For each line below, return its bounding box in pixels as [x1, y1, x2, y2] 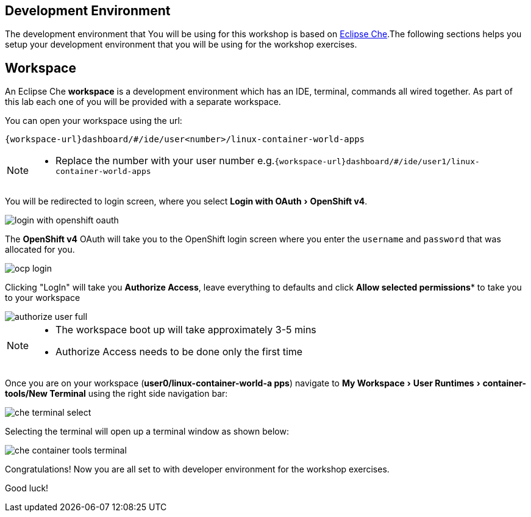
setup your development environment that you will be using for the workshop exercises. [5, 39, 357, 50]
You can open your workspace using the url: [5, 115, 182, 126]
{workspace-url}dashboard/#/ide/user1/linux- [274, 157, 480, 167]
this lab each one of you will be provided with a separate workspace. [5, 96, 281, 107]
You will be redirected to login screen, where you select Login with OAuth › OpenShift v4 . [5, 196, 368, 207]
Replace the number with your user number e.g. [55, 154, 275, 167]
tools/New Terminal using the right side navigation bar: [5, 388, 228, 399]
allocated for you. [5, 244, 75, 255]
